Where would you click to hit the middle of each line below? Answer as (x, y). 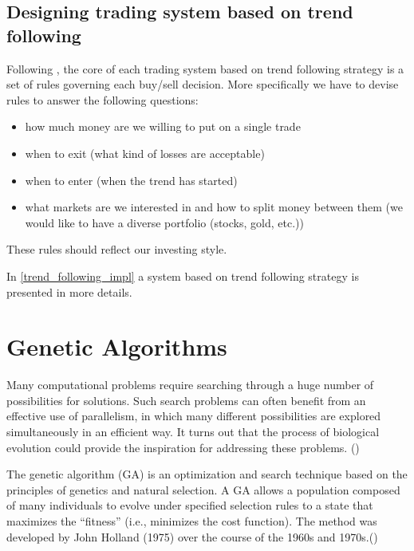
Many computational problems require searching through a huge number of (190, 385)
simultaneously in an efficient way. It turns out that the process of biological (193, 432)
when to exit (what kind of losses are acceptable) (145, 153)
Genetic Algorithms (117, 346)
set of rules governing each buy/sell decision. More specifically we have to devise (203, 84)
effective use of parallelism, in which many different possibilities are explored (194, 416)
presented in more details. (69, 291)
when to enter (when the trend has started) (131, 180)
